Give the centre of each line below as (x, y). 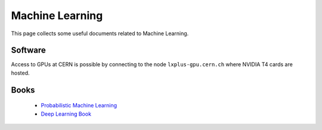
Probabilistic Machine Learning (79, 106)
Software (28, 50)
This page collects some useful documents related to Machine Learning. (100, 33)
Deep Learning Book (66, 114)
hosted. (20, 73)
